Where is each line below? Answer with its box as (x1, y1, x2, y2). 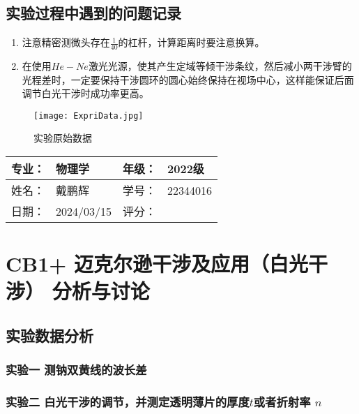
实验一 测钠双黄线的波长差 (6, 361, 147, 378)
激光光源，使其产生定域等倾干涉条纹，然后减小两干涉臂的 (88, 59, 352, 73)
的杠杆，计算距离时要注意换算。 (118, 35, 265, 50)
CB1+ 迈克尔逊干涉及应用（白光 (6, 249, 309, 278)
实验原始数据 (33, 131, 92, 145)
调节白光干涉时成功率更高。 (22, 86, 149, 101)
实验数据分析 (6, 325, 93, 346)
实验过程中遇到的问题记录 (6, 2, 181, 24)
